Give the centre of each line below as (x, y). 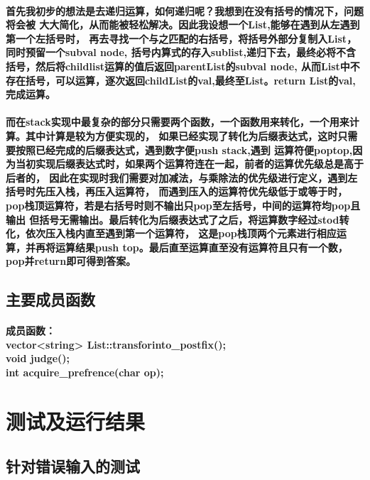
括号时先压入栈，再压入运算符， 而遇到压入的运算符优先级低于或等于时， (177, 191)
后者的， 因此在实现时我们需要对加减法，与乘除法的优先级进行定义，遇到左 (182, 177)
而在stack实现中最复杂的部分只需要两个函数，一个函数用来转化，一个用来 (178, 122)
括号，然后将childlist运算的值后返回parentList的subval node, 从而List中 (178, 66)
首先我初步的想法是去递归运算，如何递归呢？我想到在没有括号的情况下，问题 (185, 10)
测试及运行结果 (76, 421)
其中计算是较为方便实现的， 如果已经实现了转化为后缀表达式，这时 (181, 135)
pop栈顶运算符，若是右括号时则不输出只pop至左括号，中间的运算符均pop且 (183, 205)
